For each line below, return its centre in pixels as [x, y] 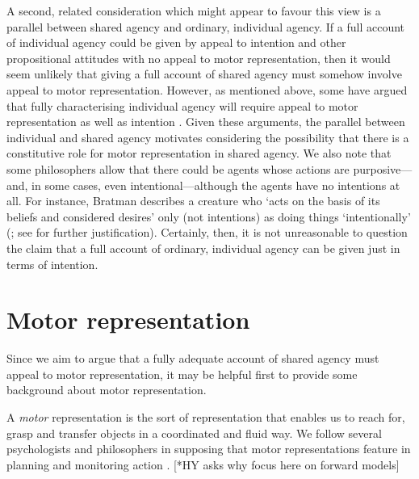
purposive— [383, 168]
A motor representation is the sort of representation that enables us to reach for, [206, 417]
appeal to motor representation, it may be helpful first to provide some [182, 374]
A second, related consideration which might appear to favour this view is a [194, 11]
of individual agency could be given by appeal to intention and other [176, 42]
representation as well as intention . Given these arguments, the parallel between [206, 122]
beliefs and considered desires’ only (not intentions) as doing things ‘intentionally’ [209, 216]
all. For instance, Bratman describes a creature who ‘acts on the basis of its [193, 201]
